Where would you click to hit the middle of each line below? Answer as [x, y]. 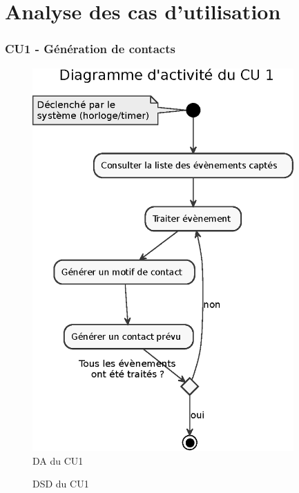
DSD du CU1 [61, 484]
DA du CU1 [58, 460]
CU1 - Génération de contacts [90, 49]
